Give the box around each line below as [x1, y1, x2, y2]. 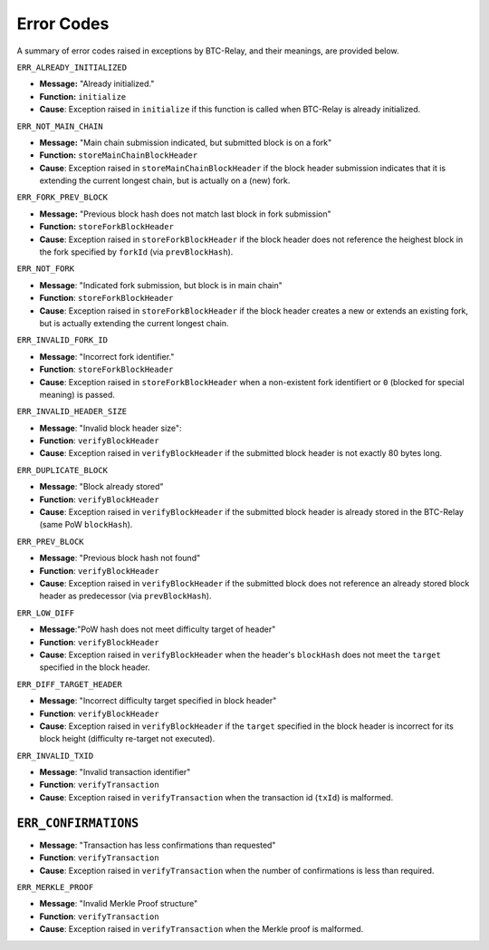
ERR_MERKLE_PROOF [16, 882, 94, 892]
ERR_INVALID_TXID [16, 751, 94, 761]
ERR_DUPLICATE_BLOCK [16, 465, 109, 475]
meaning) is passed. [39, 389, 115, 400]
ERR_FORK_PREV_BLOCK [16, 192, 109, 203]
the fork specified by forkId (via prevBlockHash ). [39, 247, 234, 257]
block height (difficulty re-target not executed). [39, 733, 216, 744]
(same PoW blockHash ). [39, 519, 133, 530]
